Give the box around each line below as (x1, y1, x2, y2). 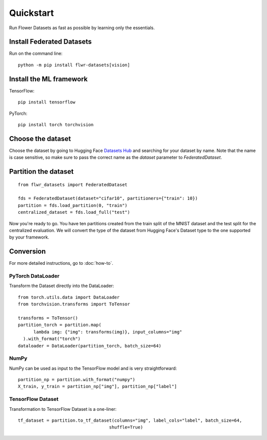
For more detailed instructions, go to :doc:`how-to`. (9, 260, 113, 266)
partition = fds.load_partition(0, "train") (18, 202, 128, 208)
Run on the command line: (9, 50, 63, 56)
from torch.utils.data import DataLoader (18, 294, 120, 300)
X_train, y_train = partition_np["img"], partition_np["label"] (18, 384, 178, 390)
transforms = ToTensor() (18, 315, 78, 321)
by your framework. (9, 234, 49, 240)
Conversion (9, 247, 46, 256)
